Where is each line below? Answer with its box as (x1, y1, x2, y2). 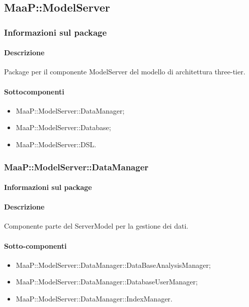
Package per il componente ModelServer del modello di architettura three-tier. (4, 66, 245, 77)
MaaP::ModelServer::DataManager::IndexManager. (16, 293, 173, 303)
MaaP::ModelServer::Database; (16, 122, 111, 133)
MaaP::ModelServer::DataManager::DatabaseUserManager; (16, 276, 198, 287)
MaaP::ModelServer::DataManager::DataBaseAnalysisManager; (16, 259, 211, 270)
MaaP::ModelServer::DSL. (16, 139, 97, 149)
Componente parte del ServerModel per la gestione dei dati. (4, 221, 189, 231)
